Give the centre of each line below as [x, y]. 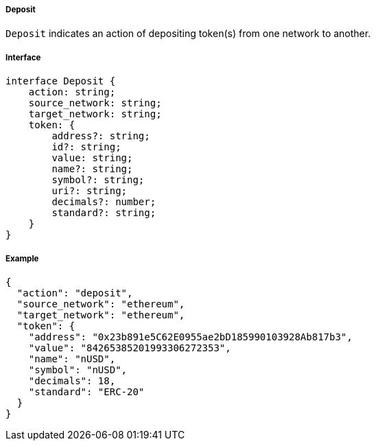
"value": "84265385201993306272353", [130, 348]
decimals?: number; [104, 202]
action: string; [72, 92]
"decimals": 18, [72, 380]
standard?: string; [104, 213]
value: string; [92, 158]
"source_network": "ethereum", [101, 304]
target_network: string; [95, 114]
